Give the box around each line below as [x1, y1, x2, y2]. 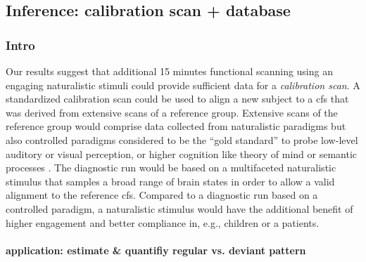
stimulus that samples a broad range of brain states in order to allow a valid [6, 173, 335, 188]
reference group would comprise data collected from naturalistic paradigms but [6, 119, 346, 133]
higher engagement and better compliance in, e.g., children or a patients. [6, 215, 320, 230]
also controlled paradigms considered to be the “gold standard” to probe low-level [6, 132, 358, 147]
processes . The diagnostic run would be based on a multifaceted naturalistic [6, 160, 336, 175]
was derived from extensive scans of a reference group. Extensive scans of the [6, 105, 338, 119]
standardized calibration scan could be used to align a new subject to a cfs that [6, 91, 349, 106]
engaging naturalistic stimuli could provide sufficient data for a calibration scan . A [6, 77, 360, 92]
